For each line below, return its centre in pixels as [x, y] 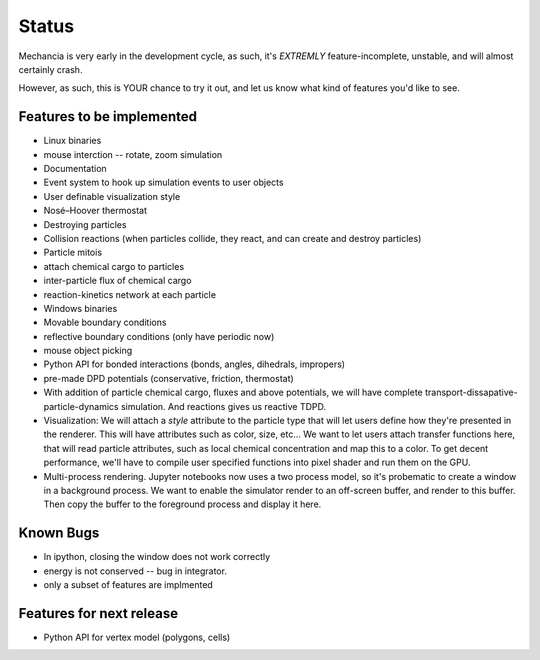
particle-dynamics [81, 406]
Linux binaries [72, 141]
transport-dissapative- [472, 392]
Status [46, 26]
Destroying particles [85, 224]
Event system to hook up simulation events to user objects [163, 182]
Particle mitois [73, 252]
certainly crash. [50, 69]
